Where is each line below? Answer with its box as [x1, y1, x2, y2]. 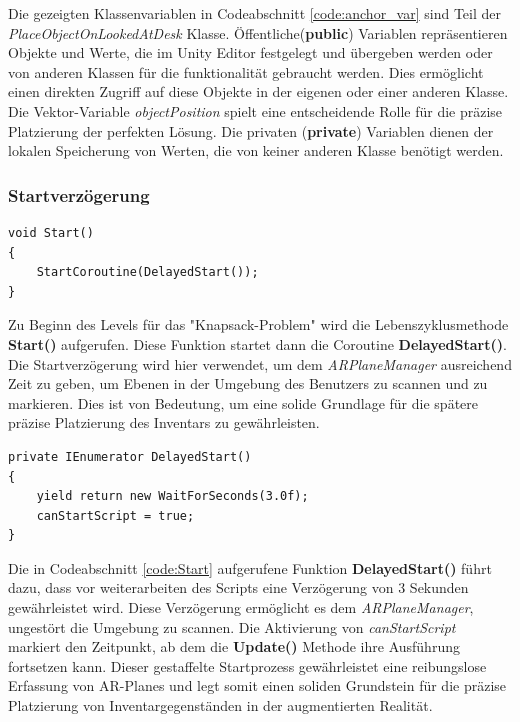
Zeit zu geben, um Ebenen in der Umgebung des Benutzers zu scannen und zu [8, 373, 488, 394]
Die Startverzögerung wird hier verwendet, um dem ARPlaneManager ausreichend [8, 353, 512, 374]
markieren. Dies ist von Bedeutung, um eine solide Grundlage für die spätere [8, 392, 478, 413]
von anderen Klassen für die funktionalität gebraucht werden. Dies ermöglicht [8, 61, 484, 82]
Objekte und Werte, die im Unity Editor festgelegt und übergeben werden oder [8, 42, 493, 63]
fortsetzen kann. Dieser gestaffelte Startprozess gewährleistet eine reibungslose [8, 655, 487, 676]
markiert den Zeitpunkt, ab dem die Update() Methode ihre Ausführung [8, 636, 460, 657]
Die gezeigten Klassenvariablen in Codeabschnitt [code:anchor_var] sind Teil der [8, 3, 502, 23]
